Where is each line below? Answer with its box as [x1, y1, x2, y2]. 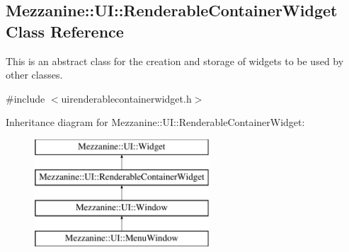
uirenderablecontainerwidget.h [61, 91, 192, 105]
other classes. [6, 67, 63, 82]
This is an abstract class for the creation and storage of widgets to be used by [6, 53, 344, 68]
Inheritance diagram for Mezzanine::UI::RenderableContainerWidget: [6, 115, 305, 130]
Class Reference [6, 20, 124, 42]
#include [6, 91, 45, 105]
